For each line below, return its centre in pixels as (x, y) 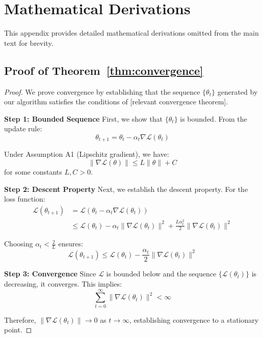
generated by (238, 91)
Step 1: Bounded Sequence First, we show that (84, 118)
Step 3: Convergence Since (50, 274)
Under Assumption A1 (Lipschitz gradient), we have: (87, 154)
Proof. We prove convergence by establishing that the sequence (102, 91)
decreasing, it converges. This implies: (63, 283)
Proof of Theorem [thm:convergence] (104, 70)
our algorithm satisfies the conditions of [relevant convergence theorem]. (116, 102)
